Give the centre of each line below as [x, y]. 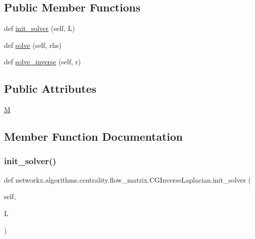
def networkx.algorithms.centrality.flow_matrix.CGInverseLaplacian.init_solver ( [127, 179]
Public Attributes [50, 89]
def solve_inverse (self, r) [43, 62]
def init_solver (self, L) [40, 28]
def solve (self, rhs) [33, 45]
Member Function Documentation [94, 136]
